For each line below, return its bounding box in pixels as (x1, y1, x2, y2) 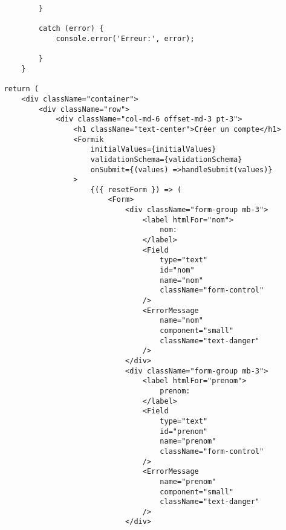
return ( (4, 85, 39, 94)
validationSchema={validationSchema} (90, 155, 242, 164)
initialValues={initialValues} (90, 145, 216, 154)
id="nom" (160, 266, 195, 275)
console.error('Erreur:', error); (56, 34, 195, 43)
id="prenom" (160, 427, 208, 436)
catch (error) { (38, 24, 104, 33)
